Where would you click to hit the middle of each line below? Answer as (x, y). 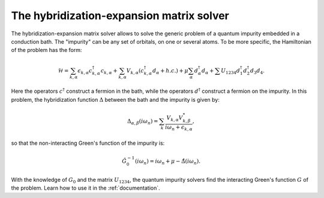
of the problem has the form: (46, 50)
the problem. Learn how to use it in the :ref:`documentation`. (85, 188)
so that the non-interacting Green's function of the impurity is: (88, 143)
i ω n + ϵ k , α (179, 128)
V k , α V (175, 118)
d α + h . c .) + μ (170, 71)
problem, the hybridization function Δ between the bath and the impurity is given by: (115, 99)
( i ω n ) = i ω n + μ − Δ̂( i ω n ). (168, 162)
